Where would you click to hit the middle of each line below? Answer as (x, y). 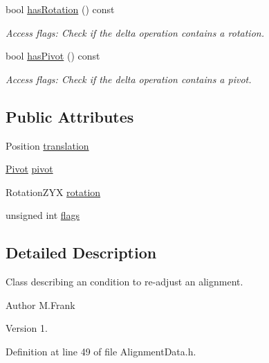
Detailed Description (81, 253)
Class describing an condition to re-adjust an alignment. (124, 282)
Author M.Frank (40, 304)
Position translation (47, 145)
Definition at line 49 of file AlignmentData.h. (101, 351)
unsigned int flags (43, 215)
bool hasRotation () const (60, 9)
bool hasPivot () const (53, 56)
